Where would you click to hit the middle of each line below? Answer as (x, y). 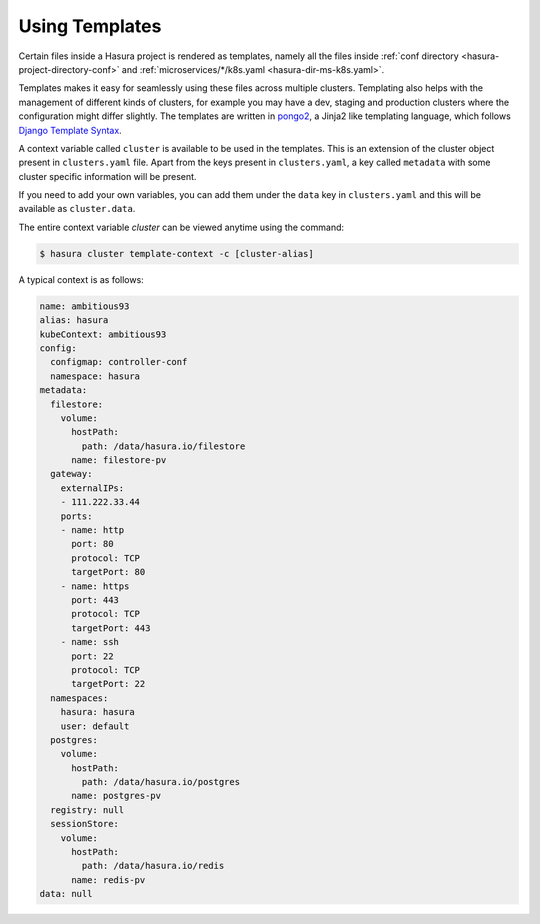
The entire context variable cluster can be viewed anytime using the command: (181, 227)
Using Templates (90, 26)
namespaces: (79, 698)
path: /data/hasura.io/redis (153, 866)
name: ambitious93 (84, 306)
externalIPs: (92, 488)
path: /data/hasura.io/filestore (163, 446)
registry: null (87, 809)
